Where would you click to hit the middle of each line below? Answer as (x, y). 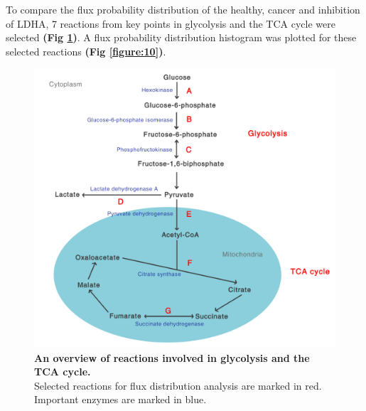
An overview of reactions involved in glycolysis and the (172, 357)
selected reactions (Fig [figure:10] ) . (86, 51)
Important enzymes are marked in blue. (120, 399)
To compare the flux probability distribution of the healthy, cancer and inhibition (183, 9)
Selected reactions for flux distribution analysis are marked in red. (178, 385)
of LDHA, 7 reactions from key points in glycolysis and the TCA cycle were (171, 23)
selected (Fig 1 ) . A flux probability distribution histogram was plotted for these (181, 37)
